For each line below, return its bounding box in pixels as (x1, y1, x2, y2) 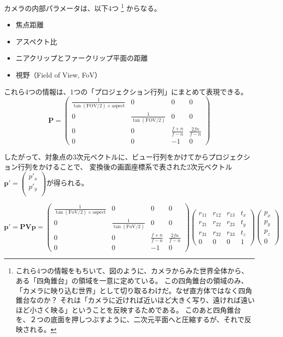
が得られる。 (46, 177, 89, 188)
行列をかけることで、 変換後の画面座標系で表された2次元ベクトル (17, 161, 232, 171)
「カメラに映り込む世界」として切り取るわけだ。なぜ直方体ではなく (15, 285, 238, 295)
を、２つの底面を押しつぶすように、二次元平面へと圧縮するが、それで (15, 314, 245, 325)
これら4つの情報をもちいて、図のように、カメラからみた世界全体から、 (15, 265, 249, 276)
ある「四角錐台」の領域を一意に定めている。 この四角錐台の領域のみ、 (15, 275, 248, 286)
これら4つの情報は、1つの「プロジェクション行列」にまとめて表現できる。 (4, 86, 248, 96)
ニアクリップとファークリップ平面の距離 (15, 53, 148, 63)
